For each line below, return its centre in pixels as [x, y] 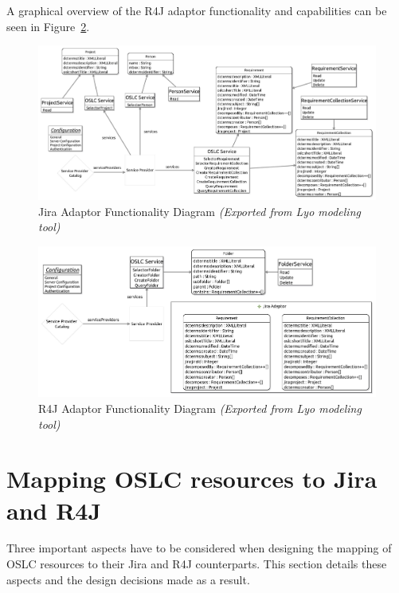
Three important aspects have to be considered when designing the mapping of [199, 548]
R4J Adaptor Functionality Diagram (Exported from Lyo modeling [200, 408]
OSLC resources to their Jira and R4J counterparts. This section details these [197, 564]
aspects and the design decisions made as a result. [128, 579]
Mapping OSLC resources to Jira [192, 479]
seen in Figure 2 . [48, 26]
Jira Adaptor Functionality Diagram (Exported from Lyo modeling [199, 211]
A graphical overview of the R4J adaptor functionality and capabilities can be [197, 10]
